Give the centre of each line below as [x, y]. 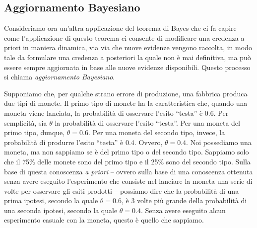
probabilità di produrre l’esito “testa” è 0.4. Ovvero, [83, 142]
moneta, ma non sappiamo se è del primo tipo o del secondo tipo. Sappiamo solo [127, 152]
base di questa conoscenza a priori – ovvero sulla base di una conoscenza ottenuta [128, 171]
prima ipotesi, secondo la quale [51, 200]
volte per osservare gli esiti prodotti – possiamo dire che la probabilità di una [122, 190]
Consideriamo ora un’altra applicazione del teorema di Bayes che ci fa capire [120, 28]
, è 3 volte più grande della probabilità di [184, 200]
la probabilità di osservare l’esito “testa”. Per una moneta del [147, 122]
